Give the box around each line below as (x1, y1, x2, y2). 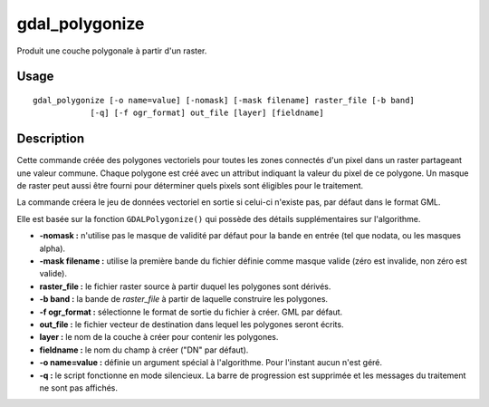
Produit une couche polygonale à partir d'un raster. (16, 45, 207, 56)
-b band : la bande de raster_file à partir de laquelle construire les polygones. (39, 294, 329, 305)
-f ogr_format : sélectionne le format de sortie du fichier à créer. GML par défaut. (39, 306, 343, 317)
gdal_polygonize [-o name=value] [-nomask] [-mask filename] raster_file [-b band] (33, 95, 416, 105)
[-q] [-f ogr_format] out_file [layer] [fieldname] (90, 108, 325, 118)
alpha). (39, 243, 66, 254)
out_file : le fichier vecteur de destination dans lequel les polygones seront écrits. (39, 318, 344, 330)
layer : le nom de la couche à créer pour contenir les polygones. (39, 332, 279, 343)
